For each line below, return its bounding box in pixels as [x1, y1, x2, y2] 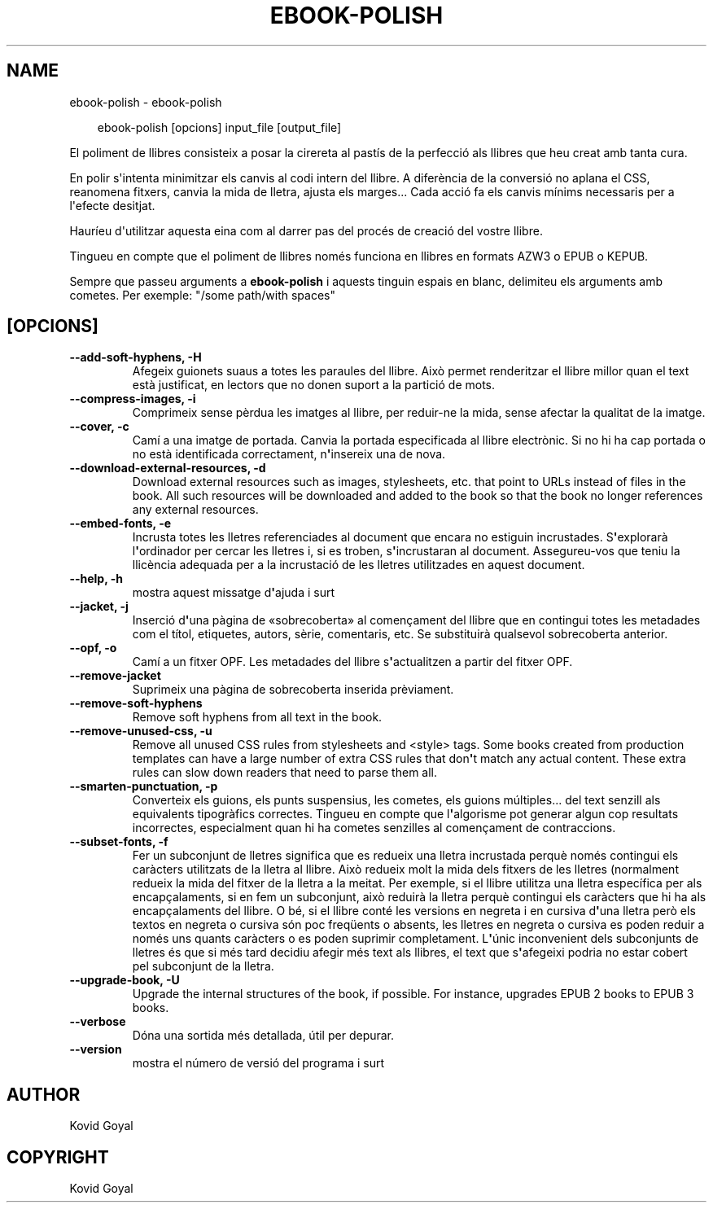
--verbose [69, 1014, 126, 1029]
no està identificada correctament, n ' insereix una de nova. [132, 447, 446, 462]
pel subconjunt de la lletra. [132, 959, 274, 974]
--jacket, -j [69, 599, 129, 614]
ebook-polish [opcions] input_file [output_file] [97, 120, 342, 134]
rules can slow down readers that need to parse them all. [132, 765, 438, 780]
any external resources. [132, 502, 259, 517]
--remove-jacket [69, 668, 161, 683]
